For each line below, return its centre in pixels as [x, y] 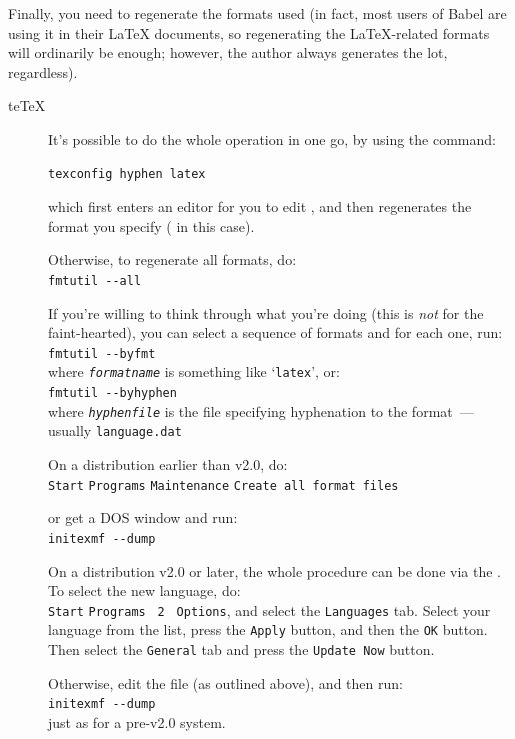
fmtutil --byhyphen [112, 393]
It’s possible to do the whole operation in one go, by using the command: [272, 138]
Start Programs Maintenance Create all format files [223, 485]
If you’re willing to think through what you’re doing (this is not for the [266, 312]
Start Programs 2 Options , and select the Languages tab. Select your [269, 609]
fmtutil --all [95, 280]
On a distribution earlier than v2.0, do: [168, 464]
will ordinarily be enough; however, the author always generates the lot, [228, 52]
